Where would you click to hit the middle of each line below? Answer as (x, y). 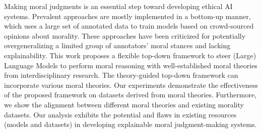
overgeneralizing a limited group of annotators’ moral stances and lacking (117, 45)
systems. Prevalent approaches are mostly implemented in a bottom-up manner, (127, 16)
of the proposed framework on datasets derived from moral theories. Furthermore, (130, 95)
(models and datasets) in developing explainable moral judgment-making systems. (130, 124)
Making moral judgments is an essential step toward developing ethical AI (118, 6)
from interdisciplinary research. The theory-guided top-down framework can (121, 75)
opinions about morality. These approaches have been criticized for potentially (125, 35)
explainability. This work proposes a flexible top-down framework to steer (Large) (130, 55)
